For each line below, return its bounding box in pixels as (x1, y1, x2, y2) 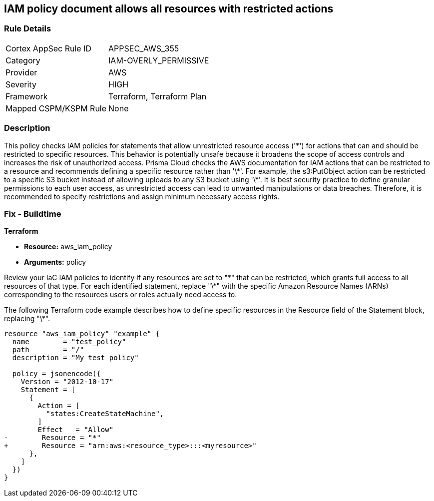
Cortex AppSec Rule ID (5, 43, 92, 53)
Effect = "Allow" (37, 426, 114, 434)
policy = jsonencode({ (12, 370, 101, 378)
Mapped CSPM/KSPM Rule (5, 103, 107, 113)
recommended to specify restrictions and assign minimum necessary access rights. (4, 192, 280, 201)
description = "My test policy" (12, 354, 139, 362)
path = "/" (12, 346, 84, 354)
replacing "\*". (4, 314, 50, 323)
